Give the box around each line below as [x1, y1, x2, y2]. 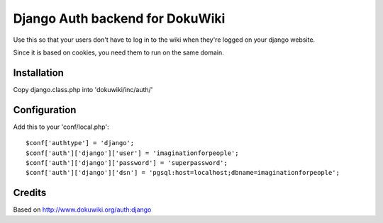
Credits [13, 187, 47, 199]
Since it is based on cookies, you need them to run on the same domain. [13, 48, 225, 57]
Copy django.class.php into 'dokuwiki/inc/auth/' [13, 85, 153, 93]
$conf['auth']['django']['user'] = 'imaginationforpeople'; [26, 149, 239, 157]
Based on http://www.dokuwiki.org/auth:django [13, 205, 152, 214]
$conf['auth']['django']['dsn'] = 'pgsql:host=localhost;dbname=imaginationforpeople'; [26, 168, 340, 177]
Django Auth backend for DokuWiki [13, 11, 226, 26]
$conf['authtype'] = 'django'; [26, 139, 135, 147]
